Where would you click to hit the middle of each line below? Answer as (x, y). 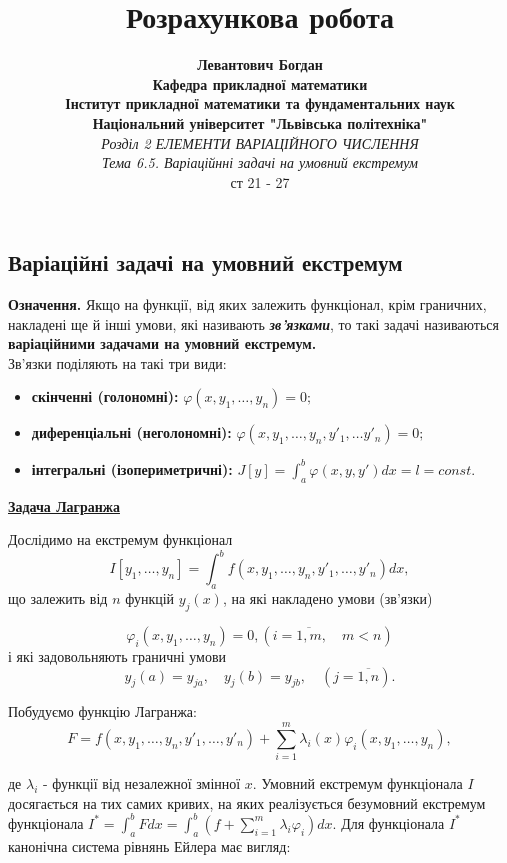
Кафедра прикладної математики (260, 83)
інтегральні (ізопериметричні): (132, 468)
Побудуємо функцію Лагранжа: (102, 711)
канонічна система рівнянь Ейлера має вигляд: (149, 845)
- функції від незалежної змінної (142, 783)
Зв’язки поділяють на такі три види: (117, 362)
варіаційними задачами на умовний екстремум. (162, 343)
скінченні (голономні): (105, 396)
